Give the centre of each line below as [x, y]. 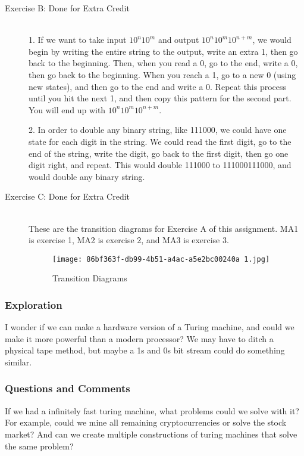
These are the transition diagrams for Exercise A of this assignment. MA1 [164, 228]
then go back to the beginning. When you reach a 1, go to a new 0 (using [162, 74]
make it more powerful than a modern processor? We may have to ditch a [139, 338]
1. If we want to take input [78, 40]
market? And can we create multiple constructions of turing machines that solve [151, 434]
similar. [18, 362]
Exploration [34, 304]
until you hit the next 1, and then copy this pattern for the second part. [160, 98]
